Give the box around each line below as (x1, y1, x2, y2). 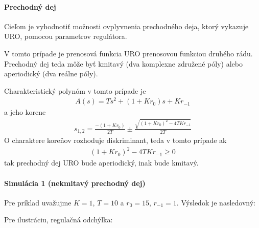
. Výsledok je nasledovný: (176, 197, 255, 208)
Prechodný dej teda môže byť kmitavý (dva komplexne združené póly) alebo (4, 58, 243, 69)
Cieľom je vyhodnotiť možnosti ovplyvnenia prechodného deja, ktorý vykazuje (4, 20, 249, 31)
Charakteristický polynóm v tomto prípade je (4, 85, 146, 96)
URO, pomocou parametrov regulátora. (4, 31, 127, 42)
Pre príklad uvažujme (4, 197, 72, 208)
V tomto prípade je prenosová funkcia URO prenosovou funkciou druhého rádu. (4, 48, 253, 58)
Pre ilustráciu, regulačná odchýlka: (4, 214, 113, 225)
